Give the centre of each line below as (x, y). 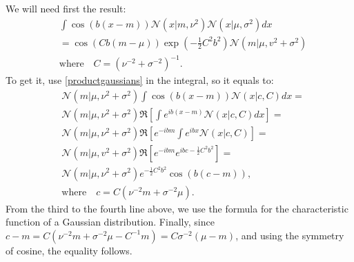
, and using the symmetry (290, 235)
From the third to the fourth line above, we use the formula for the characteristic (177, 208)
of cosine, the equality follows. (69, 250)
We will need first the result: (66, 8)
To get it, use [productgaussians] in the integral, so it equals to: (140, 80)
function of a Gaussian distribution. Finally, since (110, 222)
